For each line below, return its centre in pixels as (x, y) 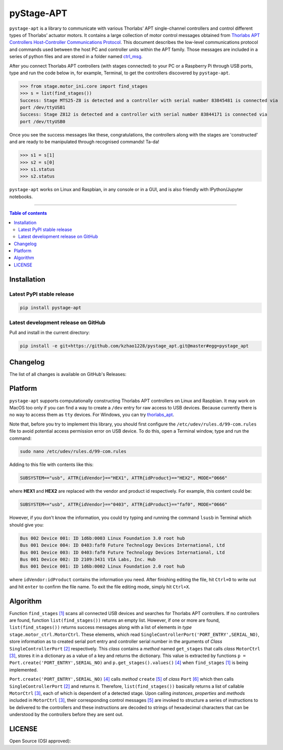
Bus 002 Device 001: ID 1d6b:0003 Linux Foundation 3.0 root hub (102, 538)
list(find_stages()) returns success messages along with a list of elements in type (101, 627)
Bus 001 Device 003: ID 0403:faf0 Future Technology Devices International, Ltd (122, 552)
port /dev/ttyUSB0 (43, 122)
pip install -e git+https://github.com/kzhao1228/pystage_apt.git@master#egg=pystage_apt (134, 346)
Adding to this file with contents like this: (51, 464)
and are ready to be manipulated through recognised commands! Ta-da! (84, 142)
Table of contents (28, 213)
